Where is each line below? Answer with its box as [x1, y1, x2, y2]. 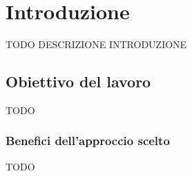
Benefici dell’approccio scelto [6, 132, 170, 149]
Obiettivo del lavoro [6, 71, 151, 92]
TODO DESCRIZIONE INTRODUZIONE [6, 37, 187, 52]
